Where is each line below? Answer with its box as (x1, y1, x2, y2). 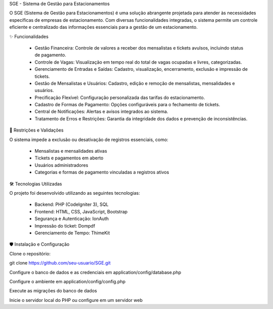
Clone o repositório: (9, 250, 51, 256)
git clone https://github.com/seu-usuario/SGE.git (9, 260, 111, 266)
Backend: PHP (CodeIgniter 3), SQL (34, 201, 109, 207)
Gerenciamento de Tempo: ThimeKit (34, 230, 110, 236)
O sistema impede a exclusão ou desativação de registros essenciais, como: (9, 137, 169, 143)
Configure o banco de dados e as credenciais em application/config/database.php (9, 269, 181, 275)
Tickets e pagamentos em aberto (34, 155, 104, 161)
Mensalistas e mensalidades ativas (34, 148, 107, 154)
